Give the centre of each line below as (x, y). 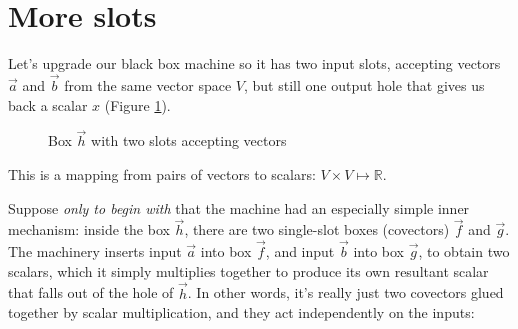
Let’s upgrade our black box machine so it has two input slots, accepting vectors (254, 63)
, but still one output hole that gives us (364, 84)
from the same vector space (148, 84)
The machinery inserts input (95, 251)
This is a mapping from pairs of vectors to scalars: (162, 173)
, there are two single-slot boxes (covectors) (317, 229)
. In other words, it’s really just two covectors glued (345, 292)
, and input (300, 251)
